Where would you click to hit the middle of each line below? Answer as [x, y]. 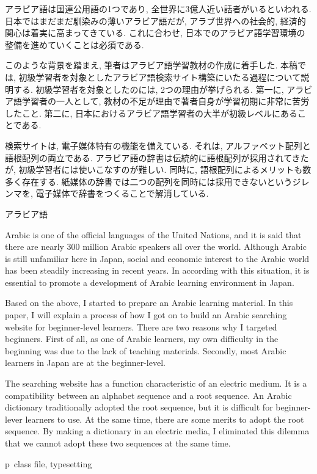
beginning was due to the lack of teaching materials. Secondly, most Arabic [146, 350]
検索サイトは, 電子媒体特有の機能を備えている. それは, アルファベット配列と [158, 145]
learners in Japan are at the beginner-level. [85, 363]
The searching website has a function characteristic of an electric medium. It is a [156, 383]
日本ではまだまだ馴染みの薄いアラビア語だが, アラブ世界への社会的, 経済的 [155, 20]
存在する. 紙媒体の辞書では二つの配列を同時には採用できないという [157, 181]
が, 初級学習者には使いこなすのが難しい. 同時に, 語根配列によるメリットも [154, 170]
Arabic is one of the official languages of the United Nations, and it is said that [153, 234]
